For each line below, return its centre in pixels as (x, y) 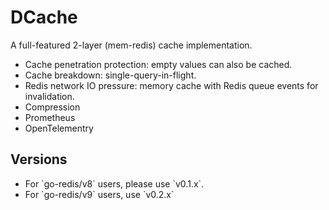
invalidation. (49, 96)
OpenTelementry (59, 128)
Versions (39, 159)
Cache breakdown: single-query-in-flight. (110, 75)
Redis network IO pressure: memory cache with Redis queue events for (171, 85)
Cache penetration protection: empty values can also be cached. (158, 64)
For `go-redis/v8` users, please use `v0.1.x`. (114, 183)
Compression (52, 107)
